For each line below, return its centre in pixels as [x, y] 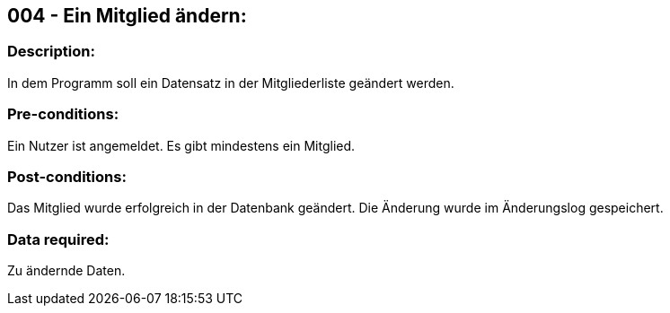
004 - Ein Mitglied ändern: [127, 16]
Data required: [58, 239]
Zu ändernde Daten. [66, 271]
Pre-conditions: [63, 114]
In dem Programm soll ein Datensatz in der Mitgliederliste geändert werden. [231, 83]
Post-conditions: [67, 176]
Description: [51, 52]
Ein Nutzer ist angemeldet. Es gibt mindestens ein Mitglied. [181, 145]
